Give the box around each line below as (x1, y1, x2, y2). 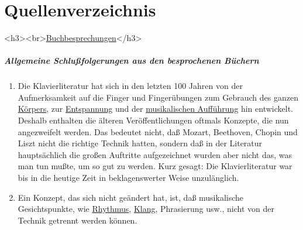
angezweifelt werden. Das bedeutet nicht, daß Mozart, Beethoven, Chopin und (18, 125, 298, 138)
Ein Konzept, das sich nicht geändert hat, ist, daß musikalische (18, 191, 244, 203)
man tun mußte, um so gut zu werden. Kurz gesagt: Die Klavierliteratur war (18, 160, 292, 172)
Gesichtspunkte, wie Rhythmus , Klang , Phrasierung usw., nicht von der (18, 202, 274, 215)
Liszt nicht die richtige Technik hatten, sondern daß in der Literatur (18, 137, 263, 149)
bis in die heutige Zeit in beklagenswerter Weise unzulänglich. (18, 171, 239, 184)
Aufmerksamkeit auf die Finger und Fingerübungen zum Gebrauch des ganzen (18, 91, 298, 103)
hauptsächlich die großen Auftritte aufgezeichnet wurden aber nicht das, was (18, 148, 292, 160)
